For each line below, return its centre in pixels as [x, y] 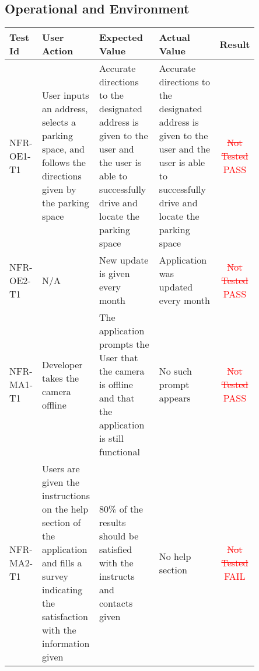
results [113, 523]
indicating [62, 590]
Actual [174, 37]
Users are [61, 469]
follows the [64, 162]
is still [111, 438]
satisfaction [65, 617]
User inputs [66, 95]
